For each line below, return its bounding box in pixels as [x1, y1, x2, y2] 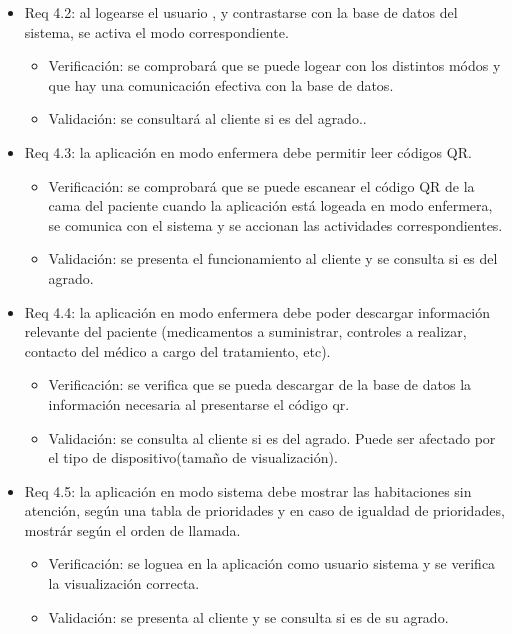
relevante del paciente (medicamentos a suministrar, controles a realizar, [24, 321, 467, 342]
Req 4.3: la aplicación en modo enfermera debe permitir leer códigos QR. [24, 141, 472, 162]
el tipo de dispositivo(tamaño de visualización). [48, 447, 338, 468]
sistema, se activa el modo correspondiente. [24, 21, 289, 42]
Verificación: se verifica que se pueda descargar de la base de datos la [48, 374, 472, 395]
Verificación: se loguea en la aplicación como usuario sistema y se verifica [48, 553, 496, 574]
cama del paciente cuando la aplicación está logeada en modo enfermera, [48, 195, 493, 216]
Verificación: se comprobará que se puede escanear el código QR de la [48, 175, 475, 196]
